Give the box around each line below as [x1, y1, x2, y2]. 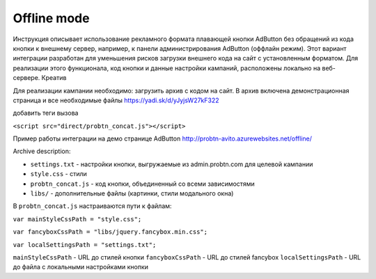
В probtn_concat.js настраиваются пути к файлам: [13, 202, 172, 210]
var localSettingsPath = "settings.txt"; [13, 241, 157, 248]
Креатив [41, 74, 67, 82]
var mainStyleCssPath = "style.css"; [13, 215, 142, 223]
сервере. [13, 74, 40, 82]
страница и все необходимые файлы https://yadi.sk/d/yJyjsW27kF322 [13, 96, 219, 104]
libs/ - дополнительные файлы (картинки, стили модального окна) [30, 189, 234, 198]
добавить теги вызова [13, 109, 79, 118]
